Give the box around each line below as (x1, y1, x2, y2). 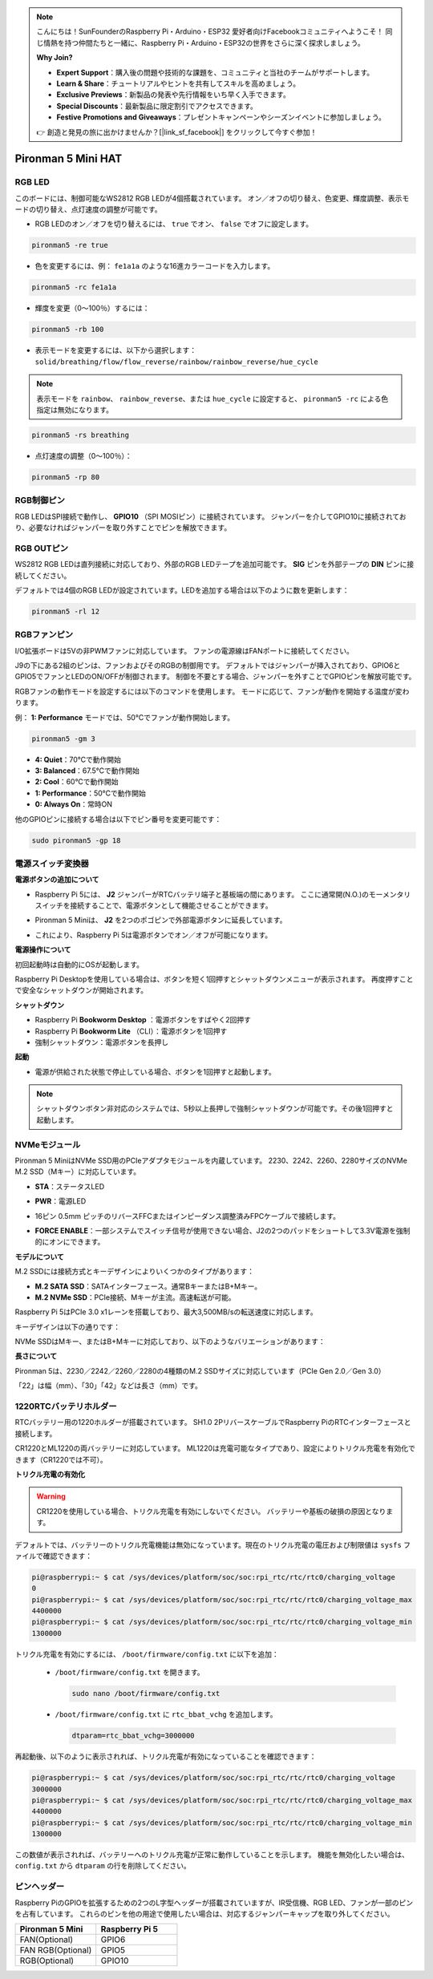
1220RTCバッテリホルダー (14, 1401, 117, 1412)
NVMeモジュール (14, 1139, 81, 1150)
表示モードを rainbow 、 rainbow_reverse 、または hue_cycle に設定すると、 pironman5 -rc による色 (36, 394, 389, 403)
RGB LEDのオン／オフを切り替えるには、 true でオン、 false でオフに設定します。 (34, 219, 313, 229)
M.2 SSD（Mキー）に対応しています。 (14, 1167, 141, 1176)
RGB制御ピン (14, 495, 66, 506)
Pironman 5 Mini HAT (14, 152, 123, 166)
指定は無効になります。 (36, 405, 114, 415)
